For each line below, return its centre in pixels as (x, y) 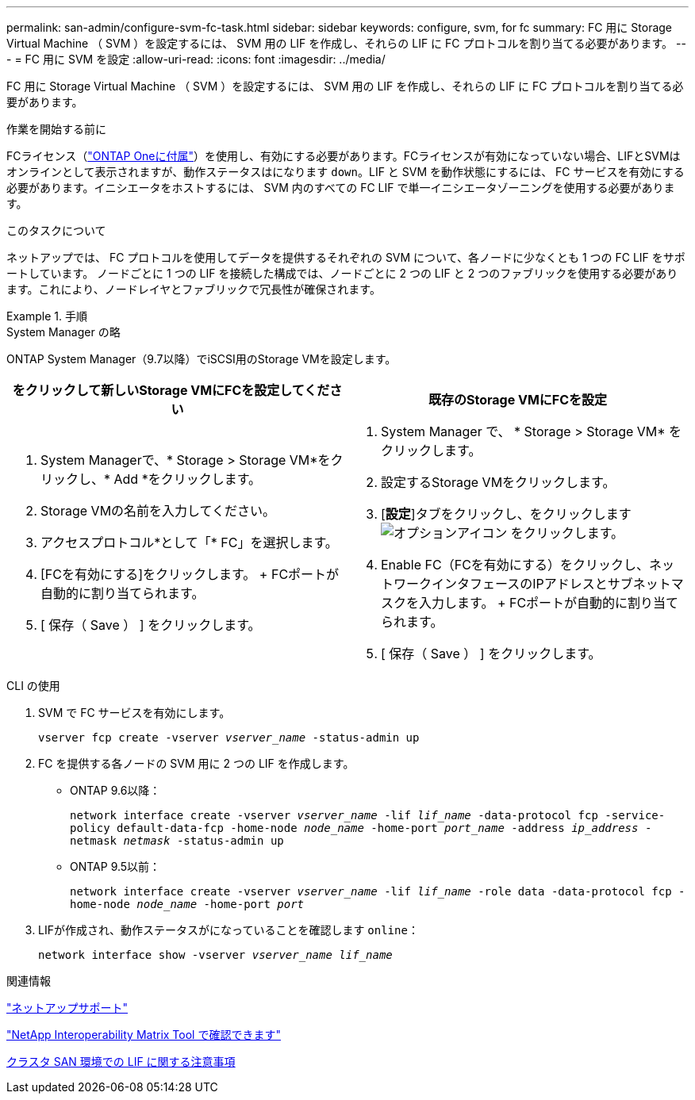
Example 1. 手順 (47, 316)
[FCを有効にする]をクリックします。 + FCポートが (190, 574)
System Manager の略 (63, 332)
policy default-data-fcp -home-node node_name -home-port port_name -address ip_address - (361, 828)
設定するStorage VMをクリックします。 (498, 482)
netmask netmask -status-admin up (177, 841)
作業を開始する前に (56, 129)
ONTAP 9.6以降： (115, 790)
